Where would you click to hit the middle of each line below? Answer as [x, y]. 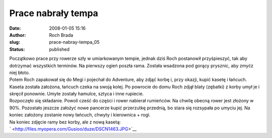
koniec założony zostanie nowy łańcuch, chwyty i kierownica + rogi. [80, 115]
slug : [15, 42]
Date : [15, 28]
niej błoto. [20, 73]
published [59, 49]
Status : [17, 49]
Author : [18, 35]
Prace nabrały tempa [54, 13]
